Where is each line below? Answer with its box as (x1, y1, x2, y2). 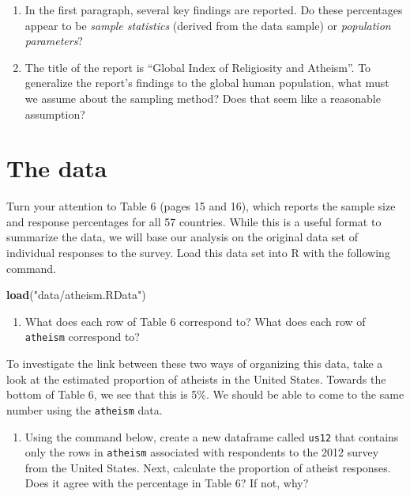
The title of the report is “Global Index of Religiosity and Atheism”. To (24, 59, 371, 75)
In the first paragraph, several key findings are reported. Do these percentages (24, 2, 403, 17)
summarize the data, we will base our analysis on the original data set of (6, 229, 358, 245)
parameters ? (24, 32, 83, 49)
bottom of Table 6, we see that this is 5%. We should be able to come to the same (6, 386, 404, 403)
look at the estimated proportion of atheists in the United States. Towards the (6, 370, 386, 387)
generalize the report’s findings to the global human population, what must (24, 74, 389, 91)
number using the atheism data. (6, 401, 163, 418)
